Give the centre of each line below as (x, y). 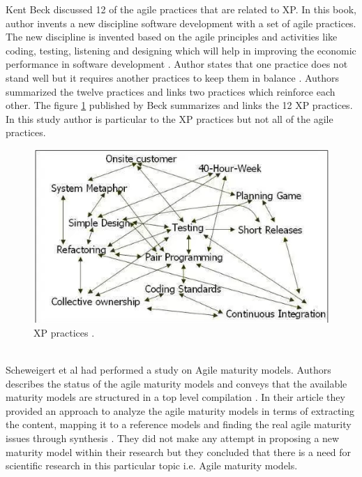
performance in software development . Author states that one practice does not (177, 64)
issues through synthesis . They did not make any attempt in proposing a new (173, 438)
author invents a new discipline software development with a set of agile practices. (181, 23)
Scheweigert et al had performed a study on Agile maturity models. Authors (168, 370)
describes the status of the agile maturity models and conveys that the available (176, 383)
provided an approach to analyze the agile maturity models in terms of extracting (180, 410)
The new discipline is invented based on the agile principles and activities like (172, 37)
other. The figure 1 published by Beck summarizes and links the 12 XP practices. (179, 105)
